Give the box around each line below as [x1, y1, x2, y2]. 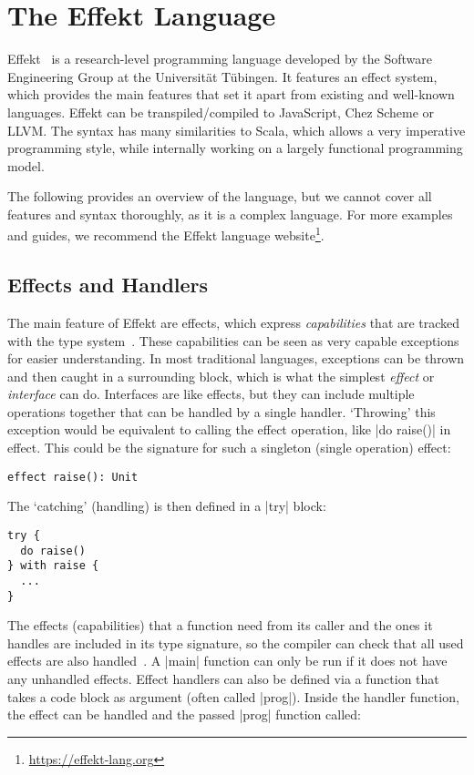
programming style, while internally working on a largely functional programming [7, 138, 463, 158]
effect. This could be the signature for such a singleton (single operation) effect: [7, 438, 451, 457]
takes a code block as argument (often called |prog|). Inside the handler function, [7, 687, 459, 706]
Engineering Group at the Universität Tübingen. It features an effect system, [7, 66, 438, 86]
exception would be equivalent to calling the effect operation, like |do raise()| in [7, 420, 451, 439]
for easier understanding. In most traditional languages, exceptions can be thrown [7, 349, 465, 368]
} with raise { [7, 559, 99, 573]
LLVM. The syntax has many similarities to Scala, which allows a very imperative [7, 120, 466, 139]
